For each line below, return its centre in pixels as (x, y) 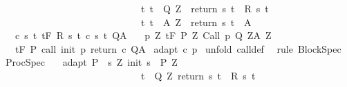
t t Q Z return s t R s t (205, 8)
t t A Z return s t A (196, 22)
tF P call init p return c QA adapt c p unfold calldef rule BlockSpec (178, 48)
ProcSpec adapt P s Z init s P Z (91, 62)
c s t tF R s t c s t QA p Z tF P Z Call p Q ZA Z (143, 35)
